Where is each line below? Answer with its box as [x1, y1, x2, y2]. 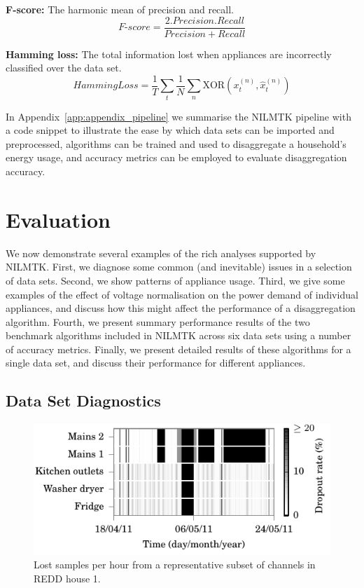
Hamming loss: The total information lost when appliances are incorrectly [6, 46, 332, 61]
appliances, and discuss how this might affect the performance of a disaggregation [6, 301, 356, 315]
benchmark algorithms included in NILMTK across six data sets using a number [6, 328, 351, 343]
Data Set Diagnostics [6, 390, 161, 411]
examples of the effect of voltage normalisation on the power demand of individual [6, 287, 358, 301]
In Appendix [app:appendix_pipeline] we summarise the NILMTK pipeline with [6, 109, 351, 123]
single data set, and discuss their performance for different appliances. [6, 355, 306, 370]
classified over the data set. [6, 60, 122, 75]
